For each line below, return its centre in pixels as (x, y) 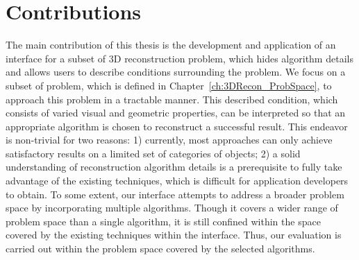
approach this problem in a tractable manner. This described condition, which (172, 99)
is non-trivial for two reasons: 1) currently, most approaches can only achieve (169, 140)
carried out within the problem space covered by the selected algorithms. (160, 249)
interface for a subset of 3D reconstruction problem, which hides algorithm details (179, 58)
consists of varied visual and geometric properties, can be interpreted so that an (176, 113)
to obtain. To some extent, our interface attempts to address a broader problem (175, 194)
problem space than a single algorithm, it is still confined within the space (163, 221)
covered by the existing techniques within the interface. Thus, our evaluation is (174, 235)
